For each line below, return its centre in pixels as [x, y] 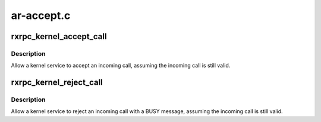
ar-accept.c [41, 15]
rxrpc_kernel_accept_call [59, 36]
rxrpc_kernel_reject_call [57, 83]
